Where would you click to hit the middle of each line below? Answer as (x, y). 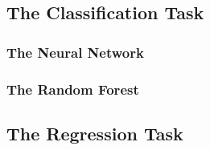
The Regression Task (95, 133)
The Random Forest (73, 89)
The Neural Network (75, 52)
